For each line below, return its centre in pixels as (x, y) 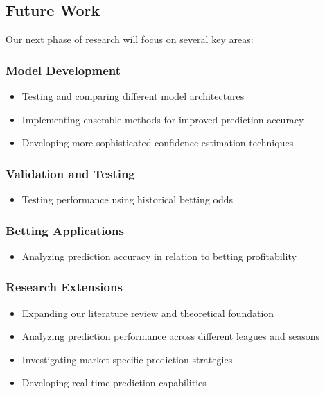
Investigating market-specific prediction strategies (127, 359)
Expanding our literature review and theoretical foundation (148, 312)
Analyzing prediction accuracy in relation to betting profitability (159, 256)
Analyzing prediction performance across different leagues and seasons (170, 336)
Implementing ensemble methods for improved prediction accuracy (163, 119)
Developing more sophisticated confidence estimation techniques (158, 143)
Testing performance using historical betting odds (127, 199)
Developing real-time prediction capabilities (114, 383)
